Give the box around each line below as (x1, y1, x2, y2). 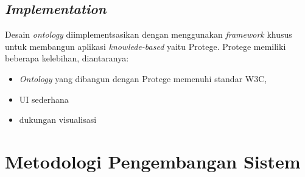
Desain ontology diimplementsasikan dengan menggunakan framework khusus (5, 28, 292, 41)
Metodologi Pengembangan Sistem (5, 148, 301, 173)
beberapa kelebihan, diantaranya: (5, 52, 129, 64)
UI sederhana (19, 92, 69, 105)
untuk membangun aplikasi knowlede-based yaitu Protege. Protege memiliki (5, 40, 286, 52)
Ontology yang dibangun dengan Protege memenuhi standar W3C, (19, 72, 267, 85)
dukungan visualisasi (19, 113, 97, 126)
